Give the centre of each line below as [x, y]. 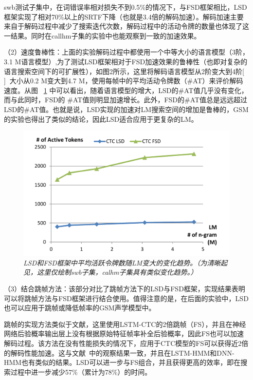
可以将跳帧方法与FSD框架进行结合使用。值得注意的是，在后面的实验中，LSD [126, 298]
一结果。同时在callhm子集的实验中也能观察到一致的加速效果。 [102, 35]
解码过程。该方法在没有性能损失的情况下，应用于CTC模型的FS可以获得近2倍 [126, 343]
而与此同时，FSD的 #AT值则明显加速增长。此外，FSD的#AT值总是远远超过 [126, 100]
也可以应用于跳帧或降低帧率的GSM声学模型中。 [80, 308]
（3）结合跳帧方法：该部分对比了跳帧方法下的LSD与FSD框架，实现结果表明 [125, 289]
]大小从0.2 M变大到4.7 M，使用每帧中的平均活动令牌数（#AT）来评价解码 [124, 81]
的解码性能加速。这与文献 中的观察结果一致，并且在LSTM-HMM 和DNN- [119, 352]
